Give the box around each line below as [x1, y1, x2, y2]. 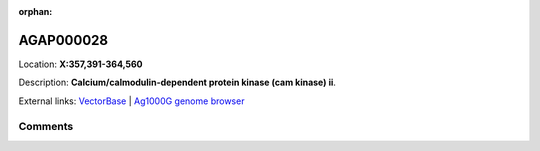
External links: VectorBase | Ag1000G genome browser [18, 95, 245, 107]
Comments [18, 120, 74, 134]
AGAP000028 [18, 31, 109, 49]
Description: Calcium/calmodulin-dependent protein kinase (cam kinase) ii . [18, 76, 337, 89]
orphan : [18, 6, 53, 17]
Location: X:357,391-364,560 [18, 58, 144, 70]
